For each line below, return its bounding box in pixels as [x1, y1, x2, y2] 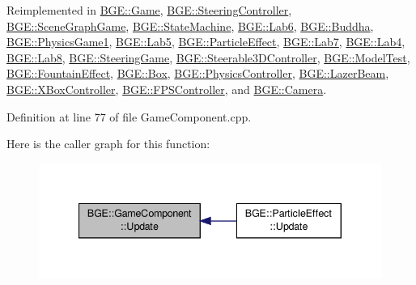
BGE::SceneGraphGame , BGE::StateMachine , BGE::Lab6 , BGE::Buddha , [6, 17, 374, 34]
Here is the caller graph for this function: [6, 135, 210, 152]
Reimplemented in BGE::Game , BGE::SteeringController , [6, 2, 292, 18]
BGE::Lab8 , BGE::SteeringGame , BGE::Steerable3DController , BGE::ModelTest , [6, 49, 410, 66]
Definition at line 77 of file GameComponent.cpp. [6, 108, 252, 125]
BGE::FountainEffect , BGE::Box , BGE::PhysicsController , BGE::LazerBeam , [6, 65, 389, 82]
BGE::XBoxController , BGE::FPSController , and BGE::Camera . [6, 80, 327, 97]
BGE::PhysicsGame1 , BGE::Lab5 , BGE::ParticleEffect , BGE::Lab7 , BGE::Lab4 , [6, 33, 405, 50]
